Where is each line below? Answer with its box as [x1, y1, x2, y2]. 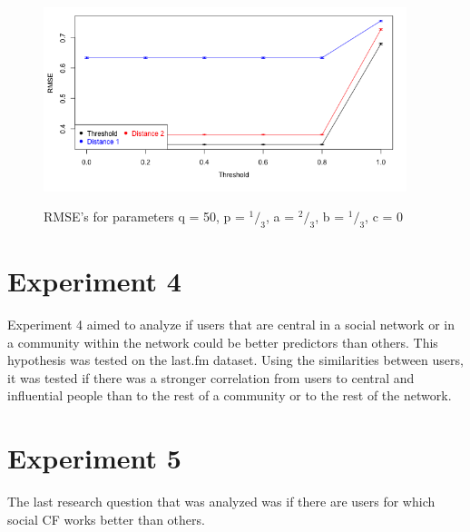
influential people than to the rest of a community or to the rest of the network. [7, 386, 452, 405]
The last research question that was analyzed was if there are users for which [7, 492, 436, 511]
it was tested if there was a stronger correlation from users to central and [7, 368, 415, 387]
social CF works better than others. [7, 509, 205, 528]
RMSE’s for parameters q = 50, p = [44, 207, 245, 226]
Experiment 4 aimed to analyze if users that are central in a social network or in [7, 315, 455, 334]
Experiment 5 [7, 439, 181, 477]
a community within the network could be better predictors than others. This [7, 332, 438, 351]
